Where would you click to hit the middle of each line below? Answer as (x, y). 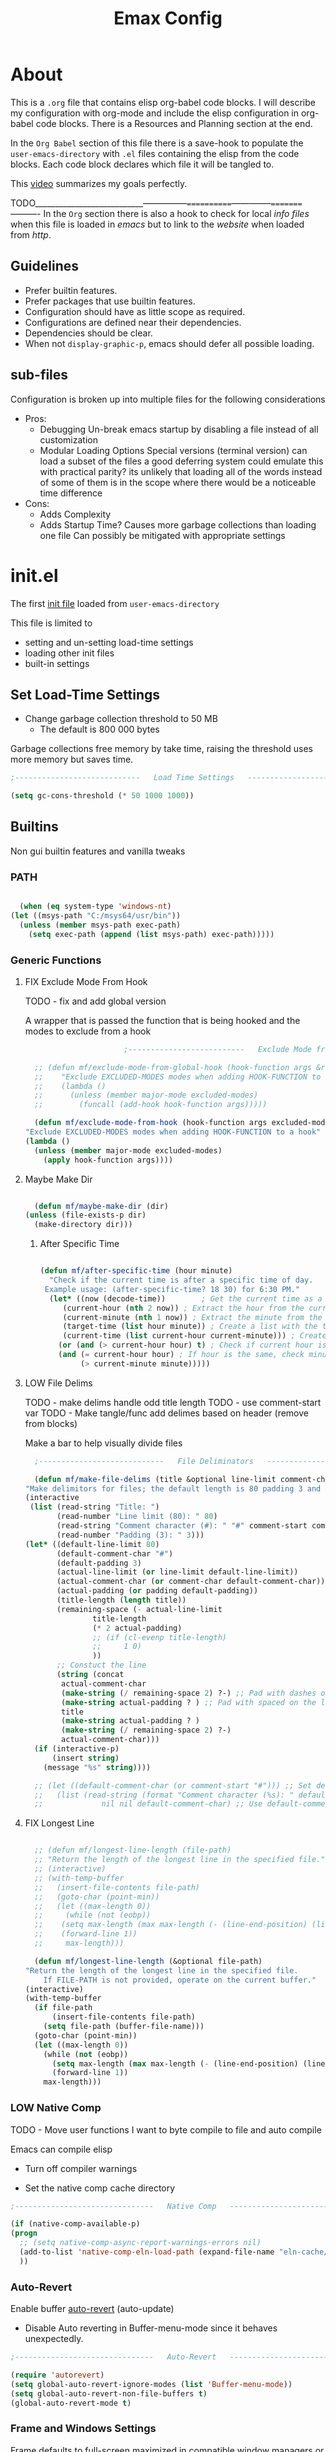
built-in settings (57, 663)
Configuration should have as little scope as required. (135, 311)
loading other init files (69, 653)
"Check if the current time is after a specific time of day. (181, 1280)
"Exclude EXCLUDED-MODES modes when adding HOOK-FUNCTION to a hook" (173, 1132)
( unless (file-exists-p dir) (85, 1215)
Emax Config (168, 18)
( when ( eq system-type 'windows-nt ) (95, 907)
